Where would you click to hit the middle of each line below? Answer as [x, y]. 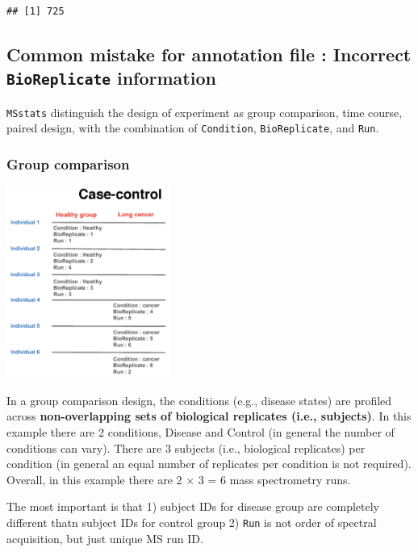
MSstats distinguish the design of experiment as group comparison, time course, [205, 112]
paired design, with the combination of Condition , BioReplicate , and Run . [193, 128]
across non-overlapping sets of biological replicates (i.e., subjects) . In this [209, 416]
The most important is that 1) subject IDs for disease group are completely [193, 506]
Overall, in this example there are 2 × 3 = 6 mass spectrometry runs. [179, 479]
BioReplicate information [111, 78]
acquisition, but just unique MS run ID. [105, 538]
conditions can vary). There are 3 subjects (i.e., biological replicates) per [186, 447]
